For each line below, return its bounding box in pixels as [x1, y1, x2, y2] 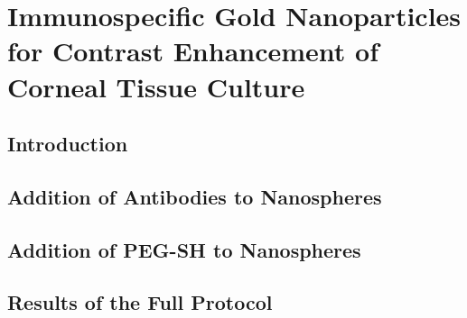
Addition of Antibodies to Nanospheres [7, 182, 382, 210]
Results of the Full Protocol [7, 288, 273, 316]
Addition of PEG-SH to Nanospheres [7, 235, 361, 263]
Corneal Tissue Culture [7, 68, 305, 104]
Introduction [7, 130, 128, 158]
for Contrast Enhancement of [7, 32, 378, 69]
